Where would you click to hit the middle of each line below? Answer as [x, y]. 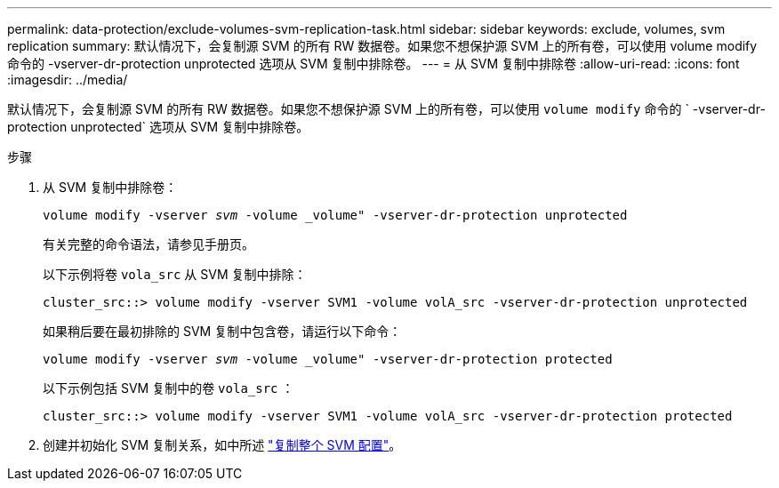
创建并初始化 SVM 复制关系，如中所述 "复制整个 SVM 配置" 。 [222, 445]
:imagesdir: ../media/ [68, 80]
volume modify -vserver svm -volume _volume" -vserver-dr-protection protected [328, 359]
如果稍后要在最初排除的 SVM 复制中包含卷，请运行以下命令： [222, 331]
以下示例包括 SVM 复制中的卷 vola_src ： [169, 388]
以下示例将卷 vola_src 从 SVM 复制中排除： [175, 274]
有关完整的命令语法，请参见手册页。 [149, 244]
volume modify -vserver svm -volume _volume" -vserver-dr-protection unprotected [335, 215]
